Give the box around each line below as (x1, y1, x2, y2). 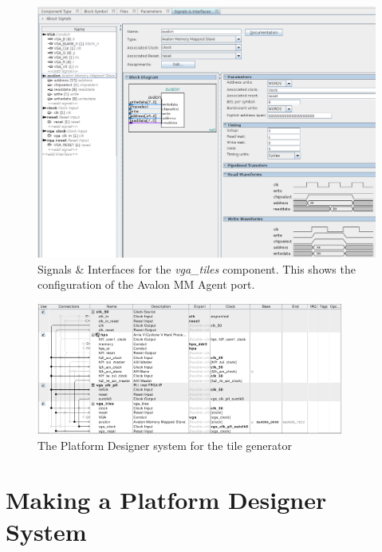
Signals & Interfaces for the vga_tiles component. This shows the (37, 260, 356, 277)
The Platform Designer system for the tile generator (37, 436, 292, 453)
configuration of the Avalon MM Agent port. (37, 276, 255, 293)
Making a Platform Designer (6, 483, 327, 516)
